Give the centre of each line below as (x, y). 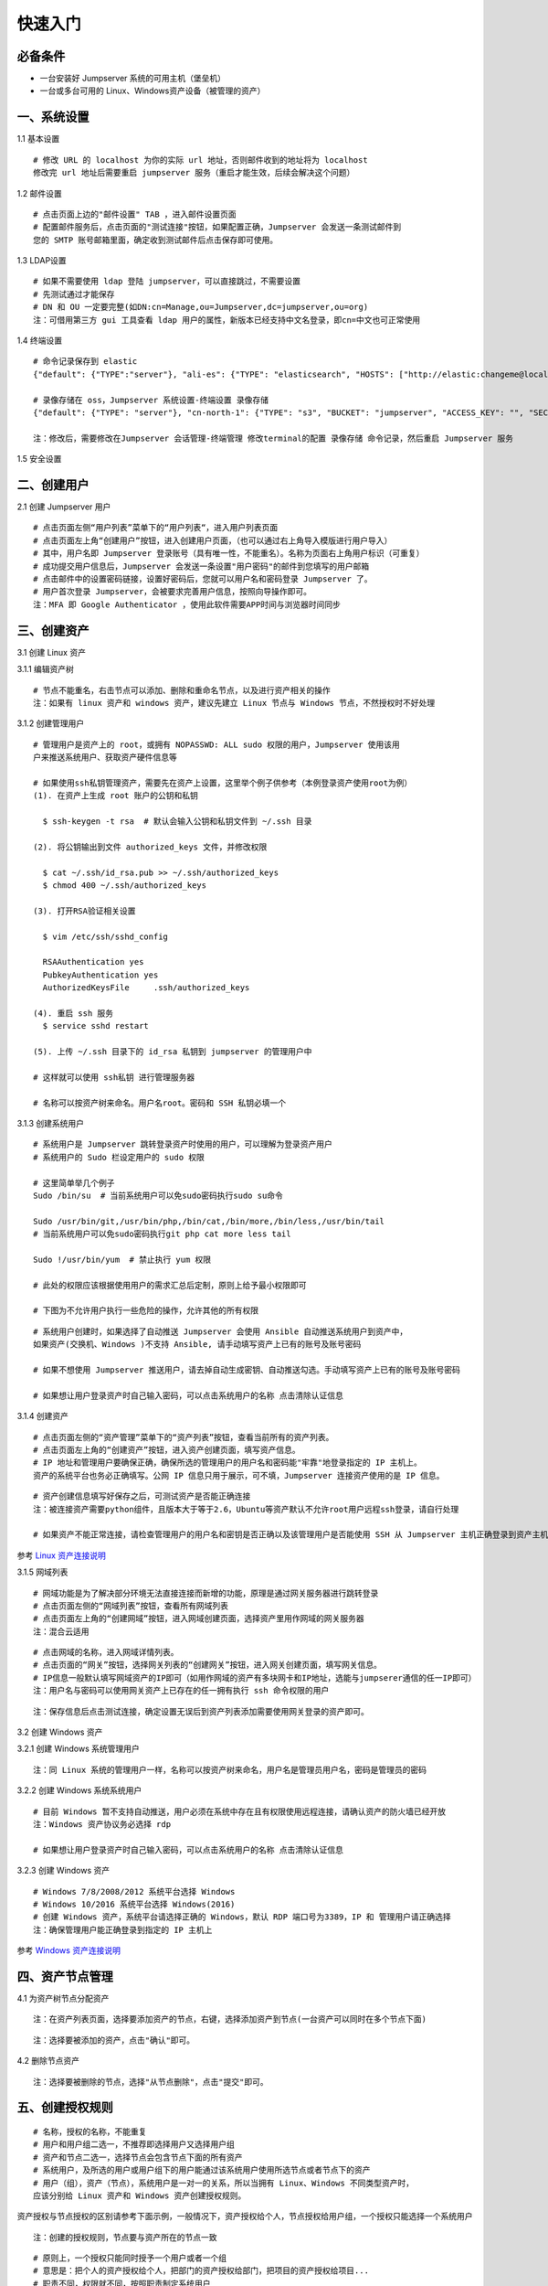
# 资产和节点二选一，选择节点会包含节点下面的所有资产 (138, 2157)
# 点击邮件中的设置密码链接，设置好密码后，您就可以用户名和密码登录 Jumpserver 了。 (203, 579)
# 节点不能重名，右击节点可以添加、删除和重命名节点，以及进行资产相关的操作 (182, 690)
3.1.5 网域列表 (42, 1572)
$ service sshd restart (96, 1026)
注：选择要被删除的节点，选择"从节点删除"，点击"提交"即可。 (151, 2082)
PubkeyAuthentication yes (100, 975)
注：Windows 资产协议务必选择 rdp (102, 1824)
